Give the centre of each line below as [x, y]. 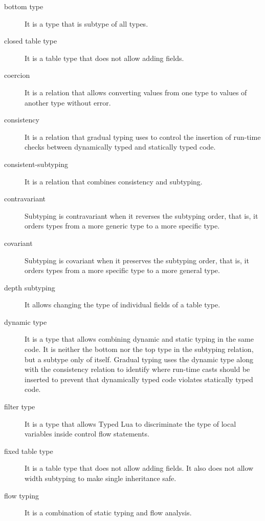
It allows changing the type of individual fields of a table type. [123, 305]
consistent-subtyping [36, 164]
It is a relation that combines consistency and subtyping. [114, 181]
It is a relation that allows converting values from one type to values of [136, 92]
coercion [17, 75]
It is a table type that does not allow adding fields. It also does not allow [139, 468]
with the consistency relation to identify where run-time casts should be [137, 369]
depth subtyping [30, 287]
